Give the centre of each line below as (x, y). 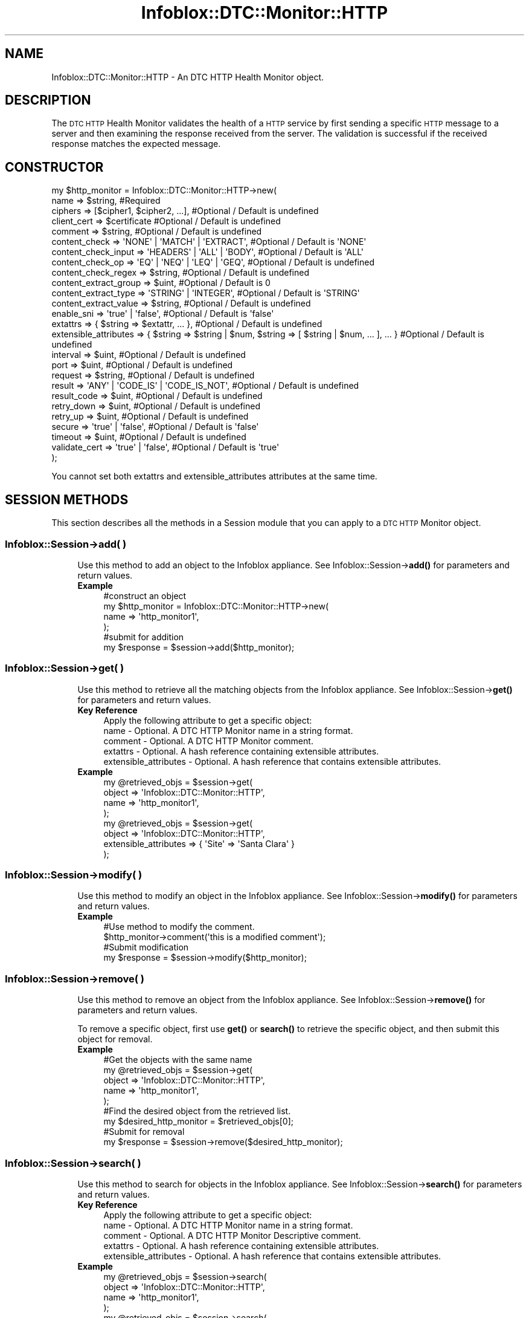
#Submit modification (146, 947)
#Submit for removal (144, 1132)
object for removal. (115, 1039)
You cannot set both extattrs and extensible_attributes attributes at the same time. (214, 476)
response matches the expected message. (136, 144)
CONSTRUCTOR (54, 167)
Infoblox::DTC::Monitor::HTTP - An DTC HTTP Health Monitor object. (188, 77)
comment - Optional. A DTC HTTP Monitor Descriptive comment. (232, 1235)
